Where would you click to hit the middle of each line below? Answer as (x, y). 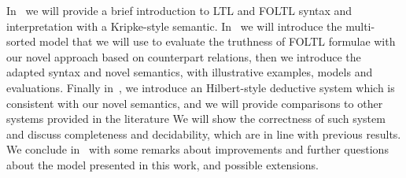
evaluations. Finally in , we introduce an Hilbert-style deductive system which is (201, 87)
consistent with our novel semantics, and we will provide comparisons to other (195, 103)
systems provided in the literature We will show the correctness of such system (196, 119)
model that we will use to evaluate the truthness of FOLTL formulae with (218, 41)
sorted (21, 41)
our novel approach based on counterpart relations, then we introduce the (184, 56)
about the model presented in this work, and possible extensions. (162, 164)
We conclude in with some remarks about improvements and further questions (197, 149)
